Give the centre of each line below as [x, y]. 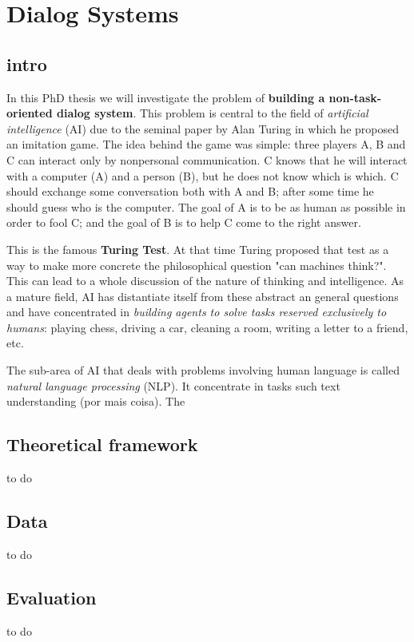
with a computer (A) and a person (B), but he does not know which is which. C [203, 175]
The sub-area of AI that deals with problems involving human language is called [203, 370]
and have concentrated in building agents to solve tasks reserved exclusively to [197, 312]
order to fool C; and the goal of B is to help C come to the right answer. [184, 222]
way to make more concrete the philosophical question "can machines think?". [197, 265]
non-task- [355, 97]
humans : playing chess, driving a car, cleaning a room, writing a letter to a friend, [207, 327]
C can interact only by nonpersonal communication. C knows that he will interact [207, 159]
